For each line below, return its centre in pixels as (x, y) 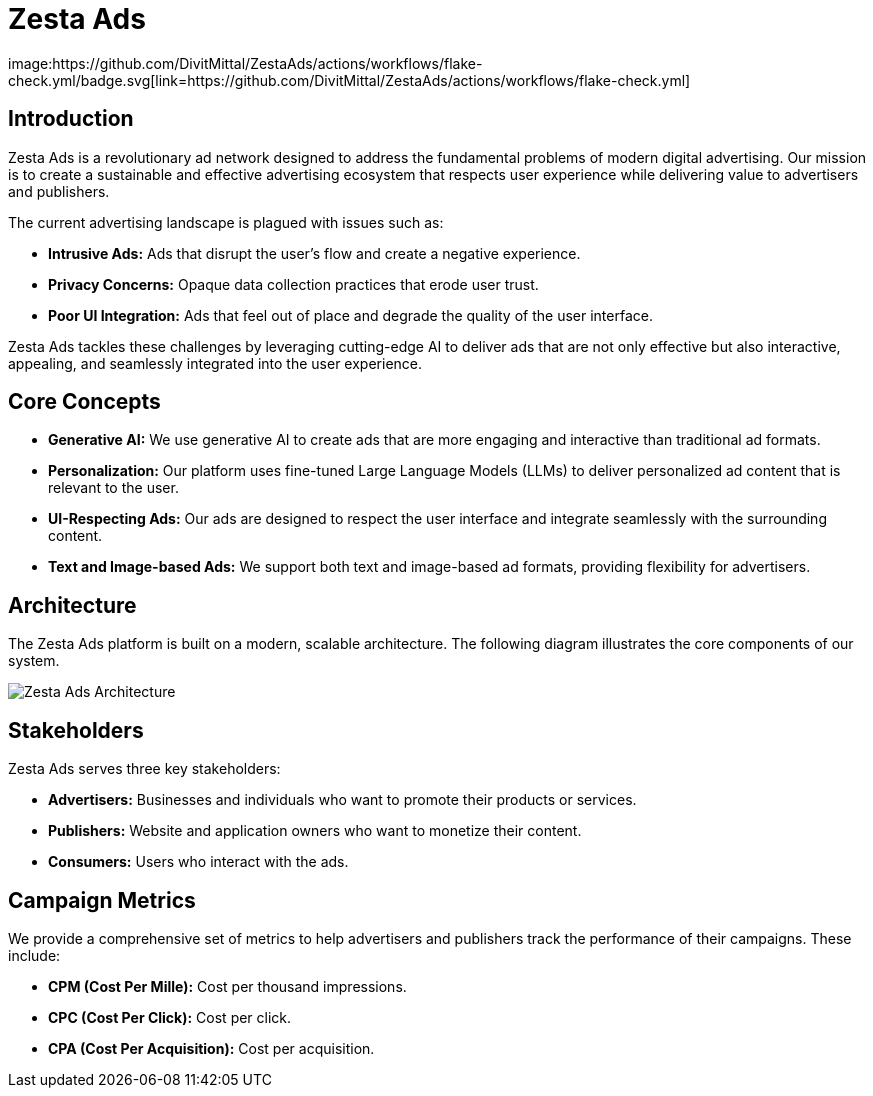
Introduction (71, 119)
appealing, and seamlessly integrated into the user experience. (215, 363)
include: (34, 955)
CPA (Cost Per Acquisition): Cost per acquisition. (211, 1048)
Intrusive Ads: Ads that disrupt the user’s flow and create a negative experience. (314, 253)
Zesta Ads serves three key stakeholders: (144, 769)
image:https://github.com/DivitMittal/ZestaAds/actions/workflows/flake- (245, 63)
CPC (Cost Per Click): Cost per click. (170, 1017)
